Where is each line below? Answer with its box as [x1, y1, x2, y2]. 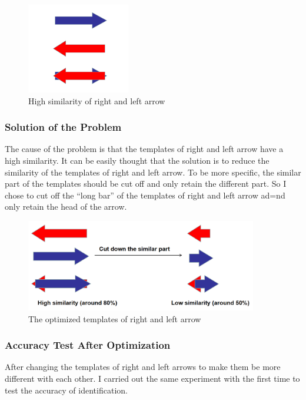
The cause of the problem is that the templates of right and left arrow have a [5, 143, 284, 155]
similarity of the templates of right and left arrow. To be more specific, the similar [5, 166, 301, 178]
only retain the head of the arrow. [5, 200, 127, 213]
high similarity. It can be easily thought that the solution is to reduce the [5, 154, 270, 166]
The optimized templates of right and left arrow [28, 312, 201, 325]
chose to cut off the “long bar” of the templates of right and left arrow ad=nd [5, 189, 285, 201]
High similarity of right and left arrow [28, 94, 165, 107]
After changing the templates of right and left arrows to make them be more [5, 361, 281, 373]
